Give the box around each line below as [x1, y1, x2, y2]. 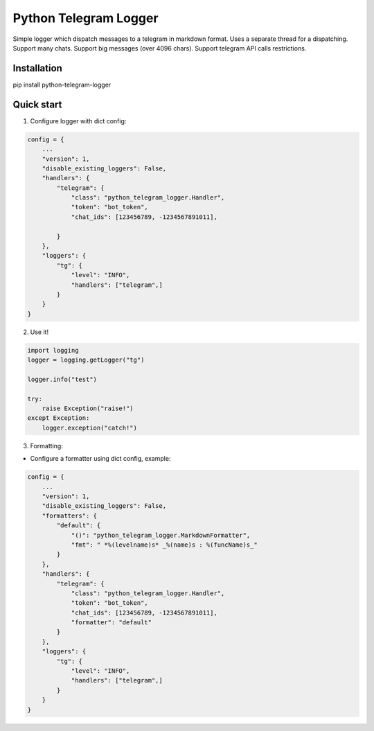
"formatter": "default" [71, 619, 152, 626]
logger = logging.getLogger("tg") [27, 356, 145, 364]
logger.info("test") [27, 375, 97, 383]
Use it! [30, 328, 48, 336]
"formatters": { [42, 511, 97, 520]
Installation [12, 62, 62, 74]
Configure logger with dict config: [30, 116, 127, 125]
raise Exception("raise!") [42, 405, 134, 412]
